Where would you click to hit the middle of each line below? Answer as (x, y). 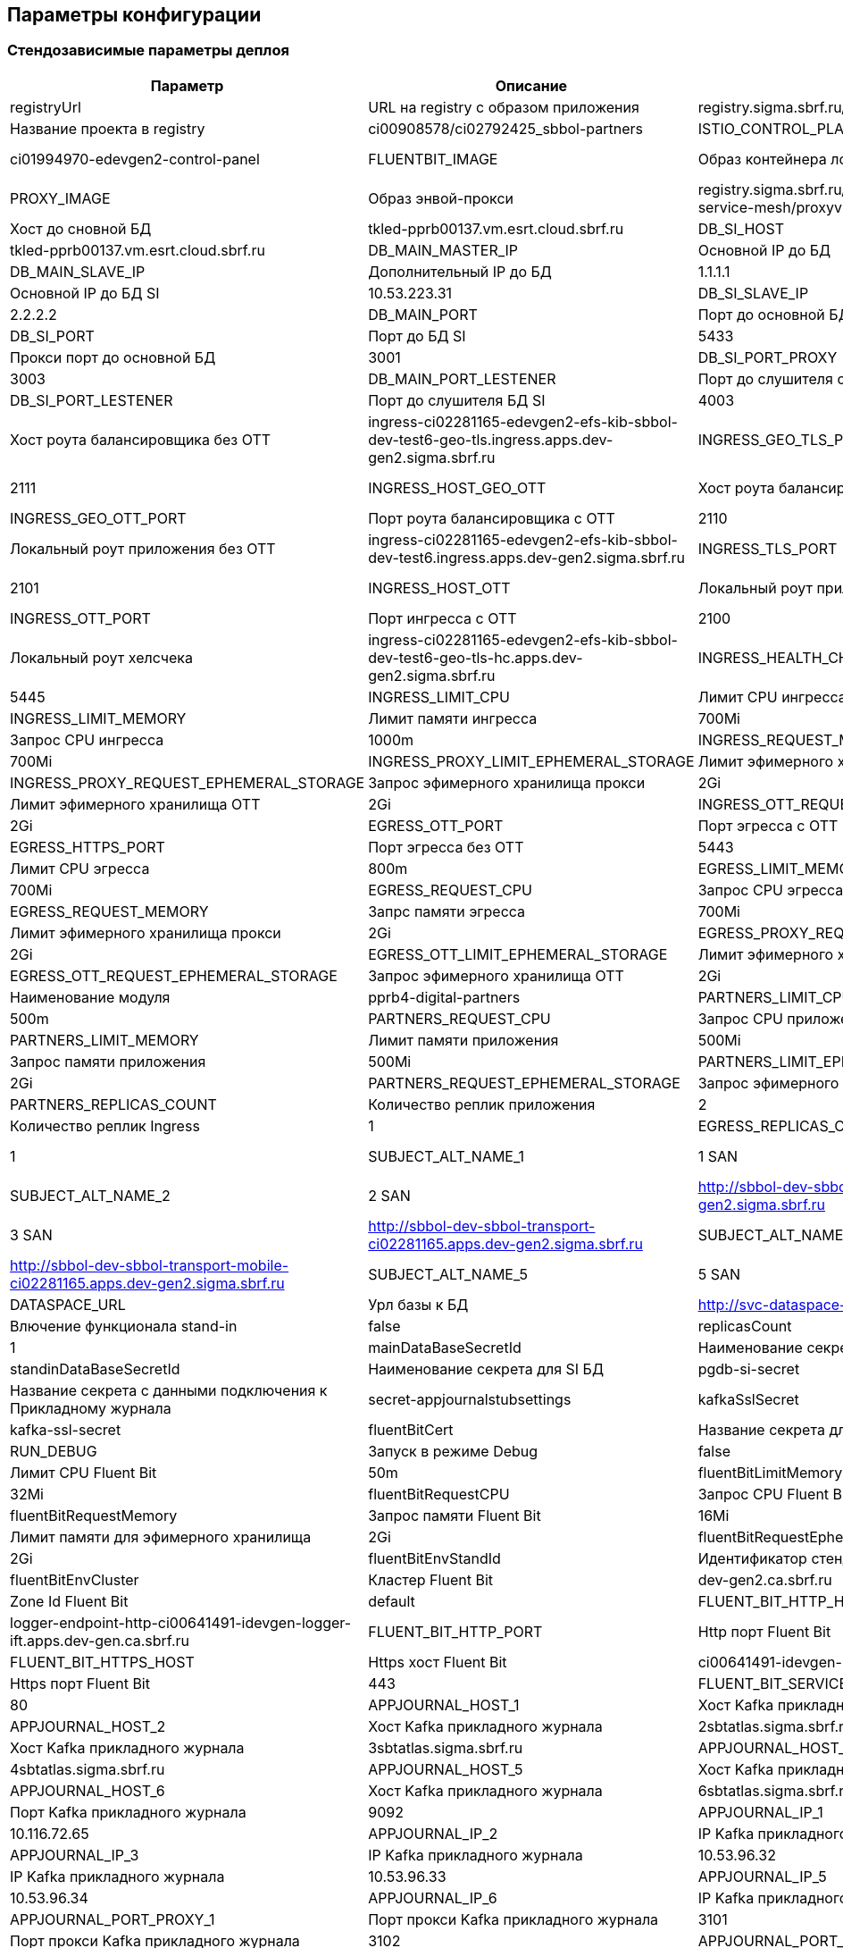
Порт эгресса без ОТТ (446, 847)
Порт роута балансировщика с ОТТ (492, 518)
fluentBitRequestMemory (94, 1515)
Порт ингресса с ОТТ (442, 618)
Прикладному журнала (91, 1408)
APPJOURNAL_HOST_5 (446, 1769)
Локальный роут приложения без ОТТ (143, 548)
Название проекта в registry (108, 128)
